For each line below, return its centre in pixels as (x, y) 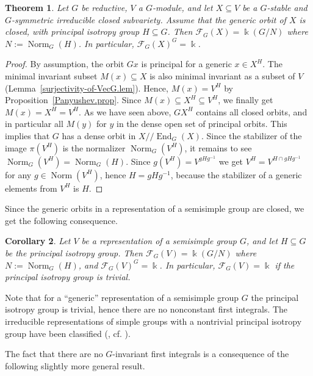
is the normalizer (94, 147)
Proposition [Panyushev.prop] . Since (73, 100)
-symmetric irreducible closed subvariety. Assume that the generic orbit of (149, 19)
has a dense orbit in (99, 135)
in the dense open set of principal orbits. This (202, 124)
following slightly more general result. (75, 365)
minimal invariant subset (51, 75)
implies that (27, 135)
